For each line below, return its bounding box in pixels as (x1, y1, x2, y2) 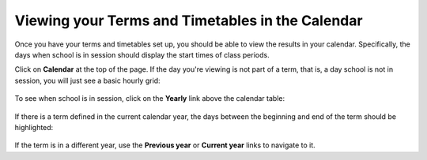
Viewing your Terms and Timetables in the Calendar (14, 12, 363, 29)
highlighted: (14, 122, 54, 132)
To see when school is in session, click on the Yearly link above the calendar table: (14, 94, 285, 103)
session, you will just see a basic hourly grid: (14, 76, 161, 85)
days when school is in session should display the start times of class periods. (14, 50, 270, 59)
